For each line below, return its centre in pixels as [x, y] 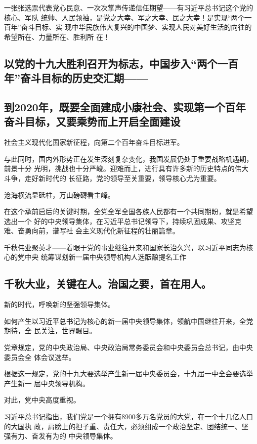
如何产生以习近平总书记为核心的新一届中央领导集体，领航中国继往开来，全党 [128, 321]
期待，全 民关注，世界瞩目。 [50, 331]
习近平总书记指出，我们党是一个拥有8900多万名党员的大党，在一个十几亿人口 [128, 417]
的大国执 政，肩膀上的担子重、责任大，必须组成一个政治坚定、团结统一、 [123, 426]
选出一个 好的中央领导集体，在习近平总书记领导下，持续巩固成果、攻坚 [119, 221]
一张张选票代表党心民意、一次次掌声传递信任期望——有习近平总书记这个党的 [128, 7]
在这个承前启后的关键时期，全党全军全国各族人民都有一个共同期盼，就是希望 [128, 211]
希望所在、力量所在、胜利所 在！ [57, 36]
